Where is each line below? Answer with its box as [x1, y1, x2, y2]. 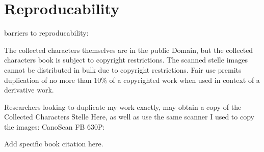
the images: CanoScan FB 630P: [4, 121, 105, 132]
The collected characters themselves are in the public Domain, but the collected [4, 44, 253, 55]
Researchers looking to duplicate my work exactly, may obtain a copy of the [4, 101, 242, 112]
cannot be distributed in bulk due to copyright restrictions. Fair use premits [4, 64, 242, 75]
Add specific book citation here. [4, 138, 103, 149]
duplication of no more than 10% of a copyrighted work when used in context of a [4, 74, 260, 85]
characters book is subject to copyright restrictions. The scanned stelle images [4, 54, 248, 65]
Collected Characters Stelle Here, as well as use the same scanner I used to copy [4, 111, 254, 122]
